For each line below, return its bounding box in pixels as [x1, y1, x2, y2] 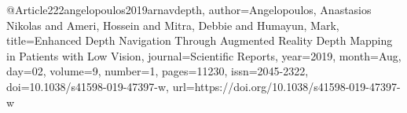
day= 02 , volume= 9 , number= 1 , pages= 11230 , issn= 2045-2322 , [6, 63, 309, 79]
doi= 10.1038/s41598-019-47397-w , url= [6, 78, 195, 94]
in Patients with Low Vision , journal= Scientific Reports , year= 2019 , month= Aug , [6, 47, 401, 64]
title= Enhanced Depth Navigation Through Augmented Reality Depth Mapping [6, 32, 393, 49]
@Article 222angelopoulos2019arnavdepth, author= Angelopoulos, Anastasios [6, 2, 372, 17]
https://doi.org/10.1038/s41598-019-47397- [194, 78, 401, 94]
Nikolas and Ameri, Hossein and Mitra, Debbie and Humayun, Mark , [6, 16, 339, 33]
